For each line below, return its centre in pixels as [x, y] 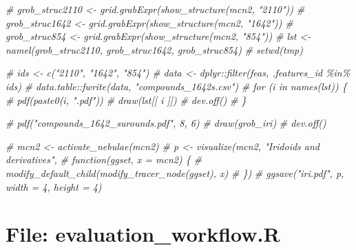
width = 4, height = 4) [54, 186]
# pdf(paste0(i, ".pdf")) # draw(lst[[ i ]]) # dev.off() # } [126, 100]
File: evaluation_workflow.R [143, 234]
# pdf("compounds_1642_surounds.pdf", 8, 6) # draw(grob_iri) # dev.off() [166, 123]
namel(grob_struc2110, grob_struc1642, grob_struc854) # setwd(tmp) [154, 49]
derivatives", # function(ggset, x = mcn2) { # [104, 159]
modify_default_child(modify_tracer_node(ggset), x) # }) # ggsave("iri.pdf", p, [175, 173]
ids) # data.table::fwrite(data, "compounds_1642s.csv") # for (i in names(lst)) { [176, 86]
